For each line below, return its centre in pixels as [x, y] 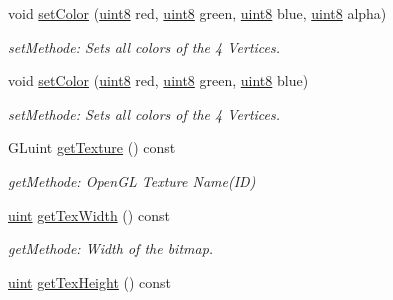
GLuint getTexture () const [92, 147]
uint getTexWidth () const [89, 214]
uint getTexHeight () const [90, 281]
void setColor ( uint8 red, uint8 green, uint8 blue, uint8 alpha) [197, 13]
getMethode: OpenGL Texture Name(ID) [132, 180]
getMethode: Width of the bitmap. [111, 248]
